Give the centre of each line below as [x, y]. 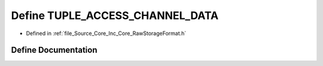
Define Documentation [54, 50]
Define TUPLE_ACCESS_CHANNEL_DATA [115, 15]
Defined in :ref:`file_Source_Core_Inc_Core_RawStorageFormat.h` [106, 33]
